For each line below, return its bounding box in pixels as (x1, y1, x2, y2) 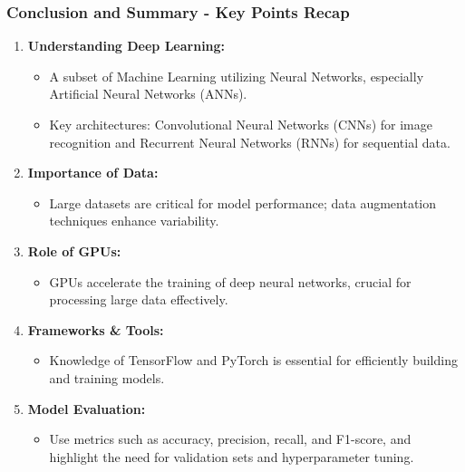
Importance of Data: (27, 163, 159, 182)
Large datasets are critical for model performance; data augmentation (49, 193, 437, 212)
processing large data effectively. (49, 290, 228, 309)
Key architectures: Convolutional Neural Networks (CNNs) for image (49, 115, 432, 133)
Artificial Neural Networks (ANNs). (49, 84, 247, 103)
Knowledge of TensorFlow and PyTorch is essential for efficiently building (49, 351, 458, 370)
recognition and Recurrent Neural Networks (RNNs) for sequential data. (49, 132, 450, 151)
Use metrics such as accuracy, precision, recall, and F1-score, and (49, 429, 412, 448)
